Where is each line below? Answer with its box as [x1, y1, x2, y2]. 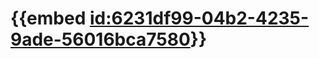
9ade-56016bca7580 [10, 28, 191, 51]
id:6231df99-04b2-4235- [89, 7, 310, 30]
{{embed [10, 7, 87, 30]
